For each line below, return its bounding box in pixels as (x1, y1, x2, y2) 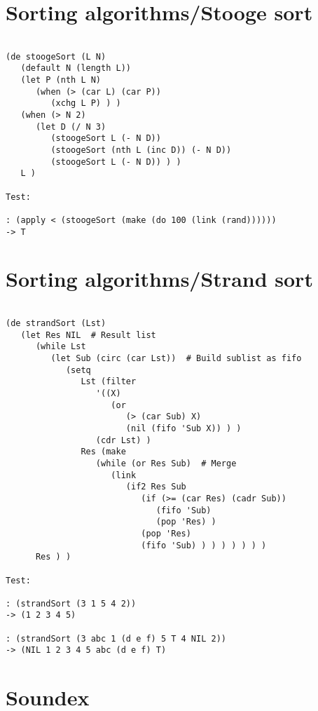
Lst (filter (81, 377, 137, 387)
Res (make (81, 447, 126, 457)
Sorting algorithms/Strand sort (6, 264, 313, 293)
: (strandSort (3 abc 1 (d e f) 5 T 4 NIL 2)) (6, 633, 226, 644)
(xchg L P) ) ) (50, 98, 121, 109)
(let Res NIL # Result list (20, 330, 156, 340)
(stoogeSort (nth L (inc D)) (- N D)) (50, 145, 232, 156)
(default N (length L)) (20, 63, 131, 74)
